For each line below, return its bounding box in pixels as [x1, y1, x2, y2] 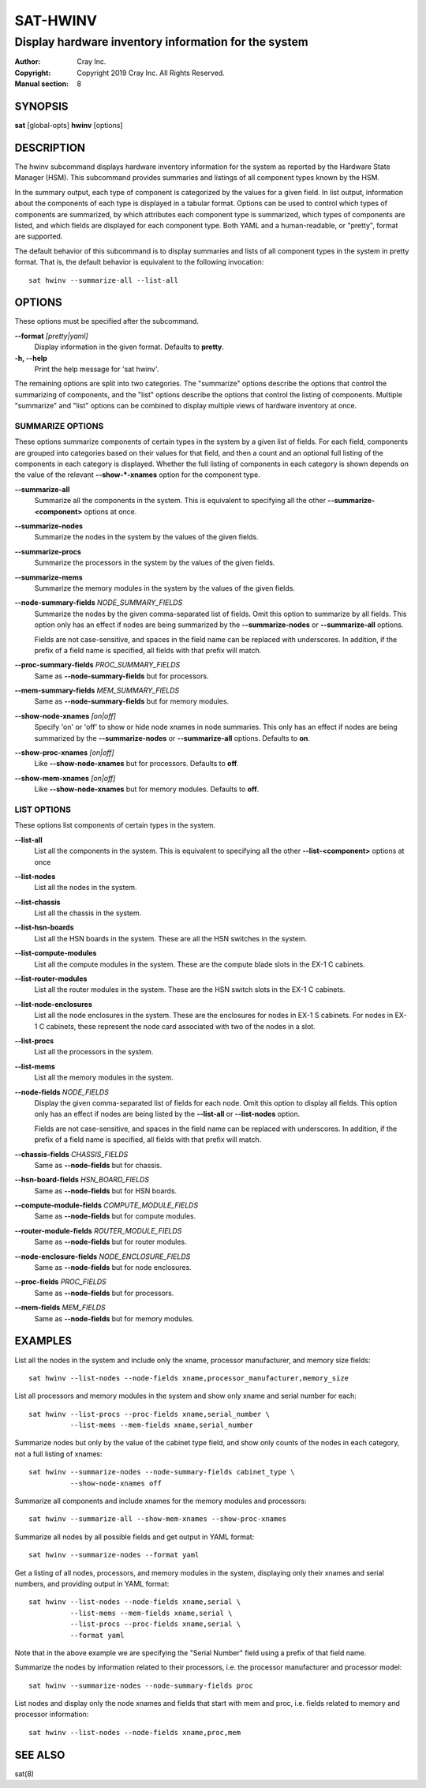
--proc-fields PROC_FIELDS [14, 1277, 106, 1287]
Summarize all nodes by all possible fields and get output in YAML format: [14, 1532, 255, 1542]
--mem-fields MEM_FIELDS [14, 1303, 106, 1313]
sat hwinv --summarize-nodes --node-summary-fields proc [28, 1681, 254, 1690]
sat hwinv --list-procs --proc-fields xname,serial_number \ [28, 1410, 270, 1418]
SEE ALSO [14, 1748, 65, 1761]
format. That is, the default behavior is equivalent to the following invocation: [14, 257, 264, 267]
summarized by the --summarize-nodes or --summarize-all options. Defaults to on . [34, 733, 311, 742]
